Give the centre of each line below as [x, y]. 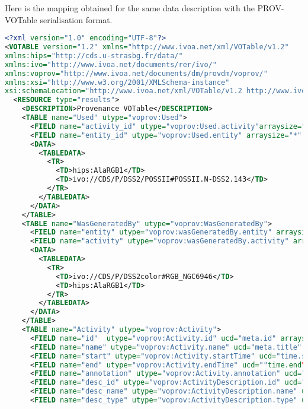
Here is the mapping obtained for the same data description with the [130, 8]
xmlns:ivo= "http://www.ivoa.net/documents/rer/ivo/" [111, 64]
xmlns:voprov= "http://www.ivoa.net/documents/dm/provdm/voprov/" [136, 73]
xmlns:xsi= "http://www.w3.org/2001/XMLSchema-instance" [117, 82]
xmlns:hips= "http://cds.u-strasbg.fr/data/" [94, 56]
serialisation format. [76, 19]
